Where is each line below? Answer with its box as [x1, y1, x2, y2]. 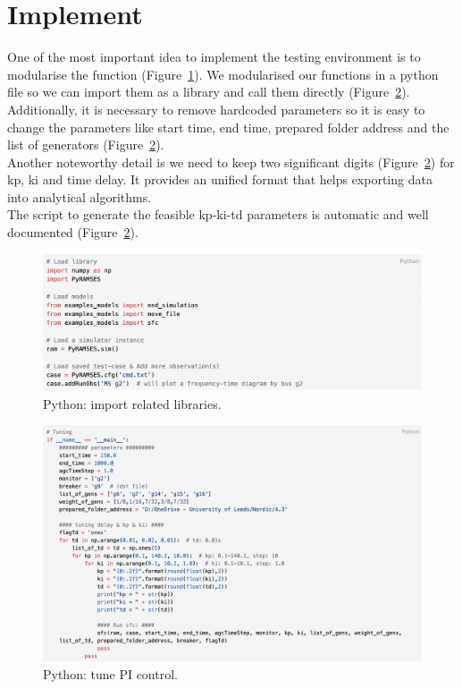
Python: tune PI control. [43, 665, 178, 684]
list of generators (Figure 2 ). [7, 135, 164, 154]
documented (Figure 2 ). [7, 223, 139, 242]
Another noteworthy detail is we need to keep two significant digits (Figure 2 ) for [7, 152, 455, 171]
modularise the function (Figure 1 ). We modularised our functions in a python [7, 64, 439, 83]
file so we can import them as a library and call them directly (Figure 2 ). [7, 82, 410, 101]
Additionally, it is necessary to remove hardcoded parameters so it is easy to [7, 99, 425, 118]
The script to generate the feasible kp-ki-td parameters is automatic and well [7, 205, 429, 224]
